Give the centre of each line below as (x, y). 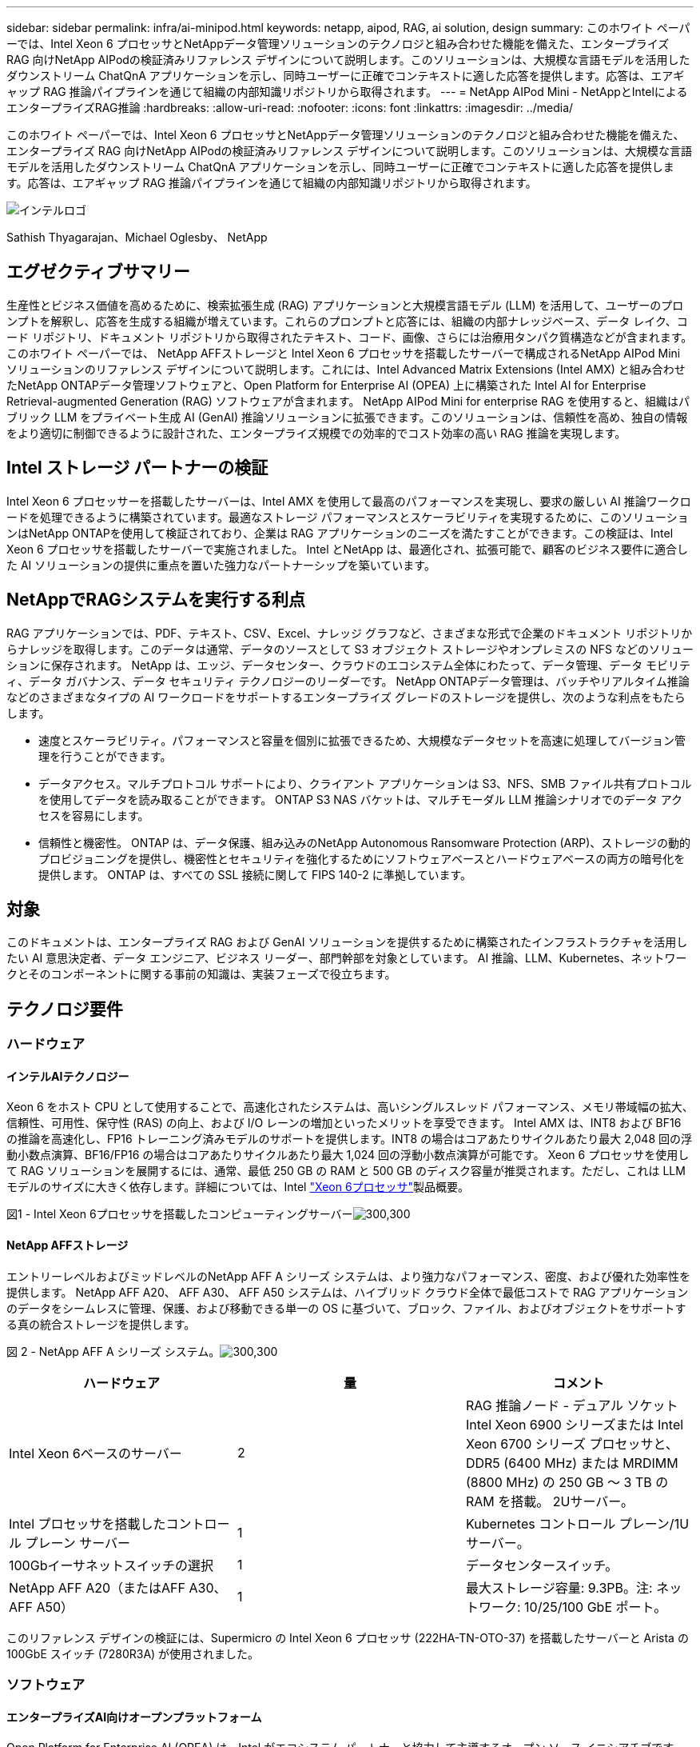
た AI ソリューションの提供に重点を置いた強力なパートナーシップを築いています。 (221, 565)
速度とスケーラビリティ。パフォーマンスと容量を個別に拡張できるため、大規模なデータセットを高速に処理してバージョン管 (362, 740)
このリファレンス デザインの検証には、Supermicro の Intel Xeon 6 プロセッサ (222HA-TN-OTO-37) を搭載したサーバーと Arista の (348, 1637)
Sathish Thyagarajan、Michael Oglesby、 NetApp (137, 237)
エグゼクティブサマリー (98, 272)
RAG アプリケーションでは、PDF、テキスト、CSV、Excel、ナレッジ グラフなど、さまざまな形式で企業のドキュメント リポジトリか (350, 633)
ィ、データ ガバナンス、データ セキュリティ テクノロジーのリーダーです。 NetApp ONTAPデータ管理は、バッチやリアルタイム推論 (348, 681)
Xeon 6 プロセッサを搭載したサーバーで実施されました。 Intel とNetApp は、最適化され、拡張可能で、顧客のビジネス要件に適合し (348, 549)
